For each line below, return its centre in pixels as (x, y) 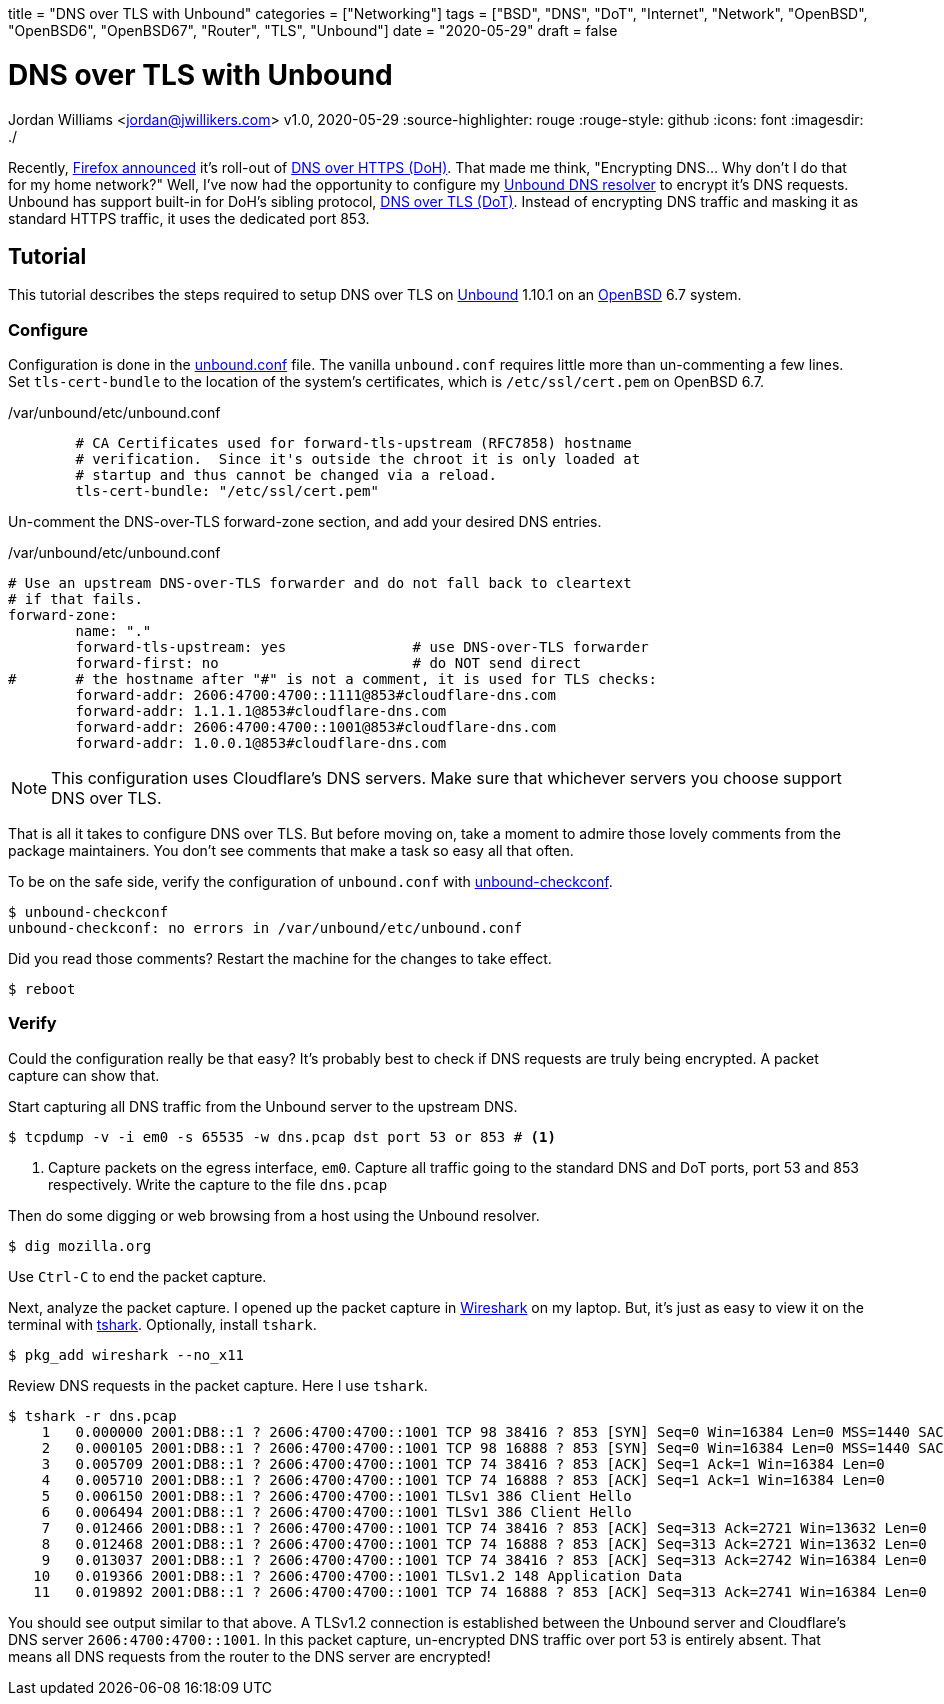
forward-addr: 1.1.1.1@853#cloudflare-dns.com (261, 711)
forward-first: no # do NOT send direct (328, 663)
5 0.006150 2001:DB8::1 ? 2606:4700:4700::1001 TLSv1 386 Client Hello (336, 1495)
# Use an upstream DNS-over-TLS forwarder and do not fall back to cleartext (320, 583)
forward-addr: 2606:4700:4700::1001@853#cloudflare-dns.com (315, 727)
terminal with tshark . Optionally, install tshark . (162, 1324)
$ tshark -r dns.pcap (92, 1415)
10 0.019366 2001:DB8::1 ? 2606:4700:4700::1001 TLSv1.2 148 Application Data (358, 1575)
